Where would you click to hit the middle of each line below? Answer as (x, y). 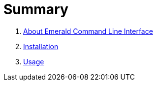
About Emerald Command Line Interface (88, 31)
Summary (36, 9)
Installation (41, 46)
